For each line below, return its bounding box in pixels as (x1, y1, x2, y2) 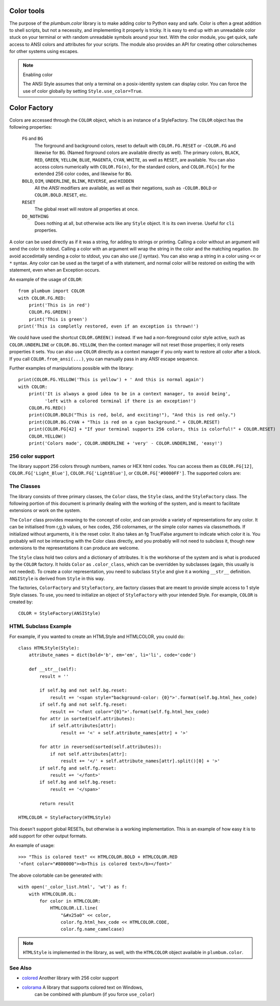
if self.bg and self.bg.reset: (39, 779, 117, 785)
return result (39, 801, 75, 806)
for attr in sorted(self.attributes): (39, 716, 135, 721)
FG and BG (22, 135, 43, 141)
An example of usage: (9, 842, 55, 848)
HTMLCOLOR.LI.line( (50, 905, 98, 911)
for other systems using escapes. (9, 48, 79, 55)
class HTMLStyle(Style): (18, 645, 80, 651)
